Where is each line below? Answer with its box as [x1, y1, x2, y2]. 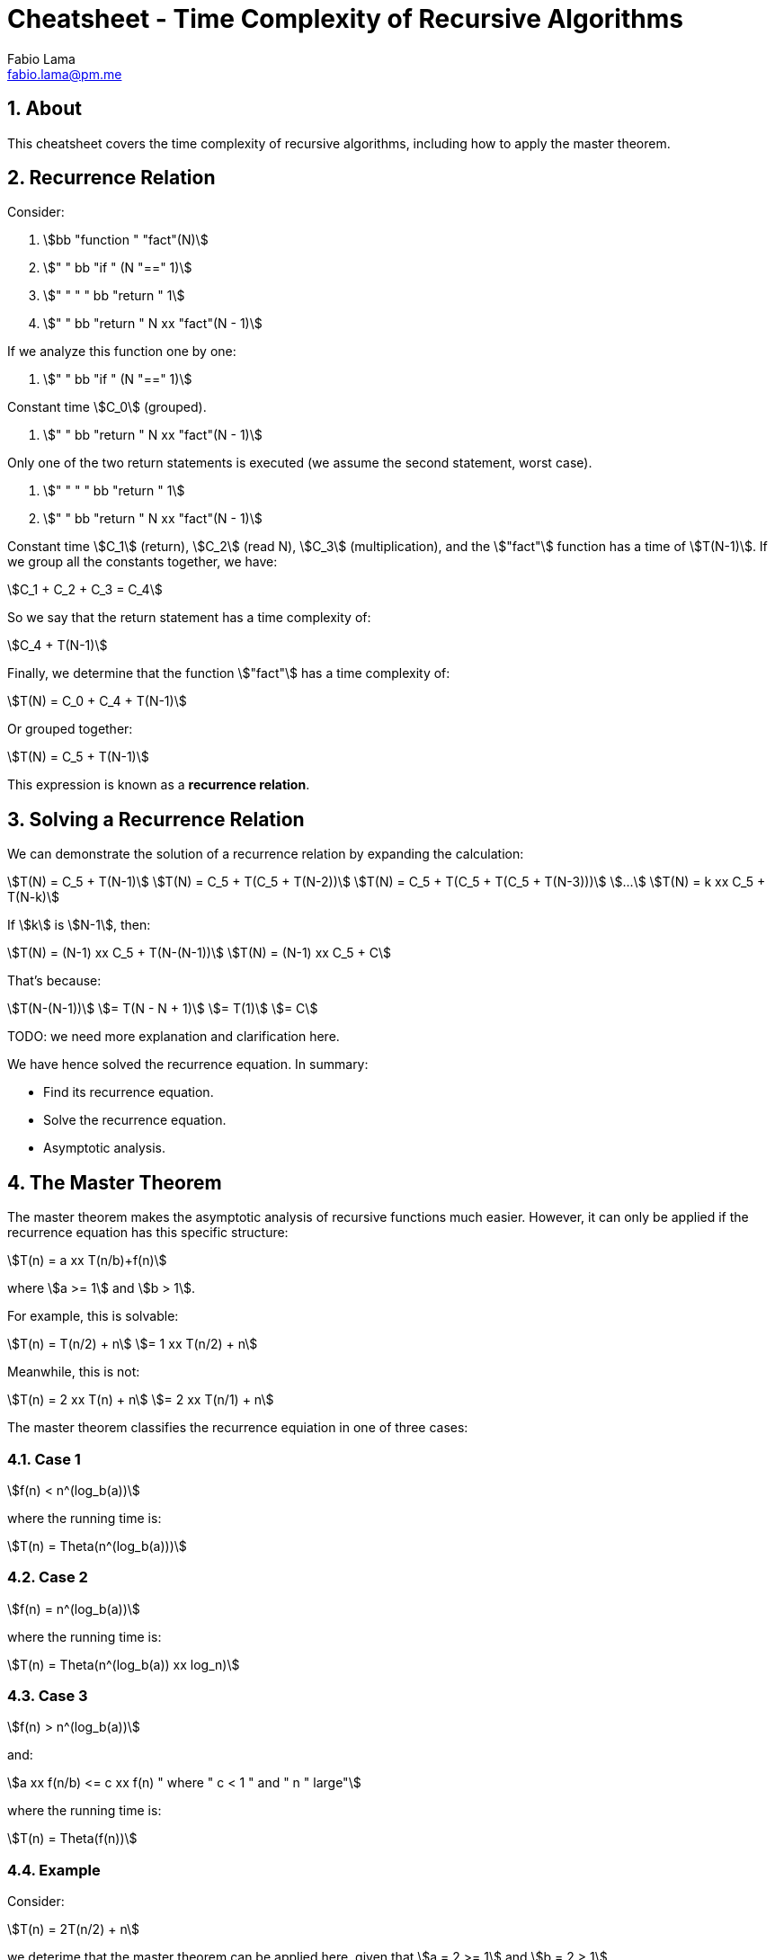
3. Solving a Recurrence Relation [7, 807, 305, 831]
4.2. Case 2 [7, 1568, 88, 1587]
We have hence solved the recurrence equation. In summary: [7, 1056, 369, 1073]
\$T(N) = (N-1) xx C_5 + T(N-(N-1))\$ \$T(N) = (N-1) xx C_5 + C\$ [7, 945, 391, 961]
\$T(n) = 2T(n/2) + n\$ [7, 1921, 139, 1938]
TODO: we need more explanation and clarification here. [7, 1029, 340, 1045]
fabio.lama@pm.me [7, 66, 122, 82]
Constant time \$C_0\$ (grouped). [7, 399, 207, 415]
